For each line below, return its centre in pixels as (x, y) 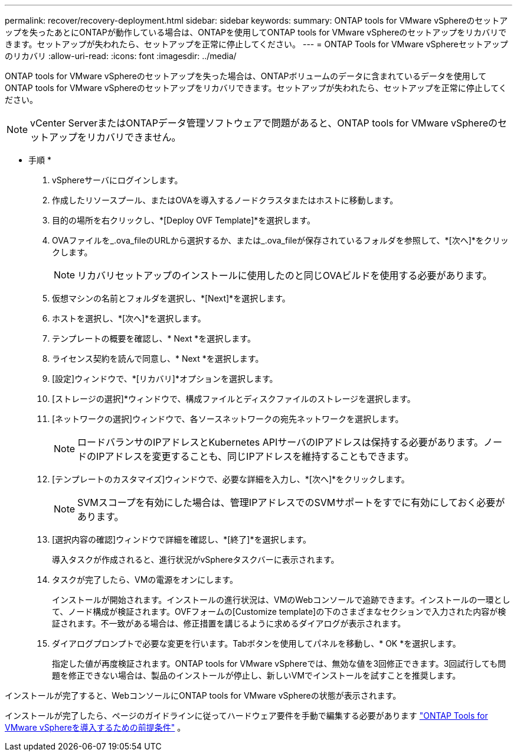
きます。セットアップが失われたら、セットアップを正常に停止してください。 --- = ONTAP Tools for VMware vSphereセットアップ (256, 44)
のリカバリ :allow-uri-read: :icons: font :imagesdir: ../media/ (121, 56)
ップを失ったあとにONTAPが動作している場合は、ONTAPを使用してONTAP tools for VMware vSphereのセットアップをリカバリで (256, 32)
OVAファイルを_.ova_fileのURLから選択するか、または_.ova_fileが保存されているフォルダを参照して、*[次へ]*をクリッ (280, 240)
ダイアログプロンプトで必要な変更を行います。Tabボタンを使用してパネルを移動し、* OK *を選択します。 (256, 643)
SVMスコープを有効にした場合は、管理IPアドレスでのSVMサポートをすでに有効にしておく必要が (291, 502)
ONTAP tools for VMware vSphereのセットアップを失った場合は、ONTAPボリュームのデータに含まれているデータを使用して (246, 76)
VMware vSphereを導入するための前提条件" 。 (95, 727)
